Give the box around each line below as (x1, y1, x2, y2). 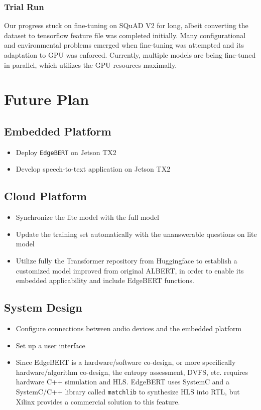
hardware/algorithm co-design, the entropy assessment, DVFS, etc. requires (16, 366, 248, 377)
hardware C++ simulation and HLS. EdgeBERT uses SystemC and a (16, 376, 230, 387)
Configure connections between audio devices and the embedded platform (16, 323, 242, 333)
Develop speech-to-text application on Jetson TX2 (16, 164, 171, 174)
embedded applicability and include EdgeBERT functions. (16, 275, 194, 286)
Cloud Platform (4, 188, 87, 204)
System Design (4, 300, 82, 315)
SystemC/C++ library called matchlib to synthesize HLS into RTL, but (16, 386, 240, 396)
